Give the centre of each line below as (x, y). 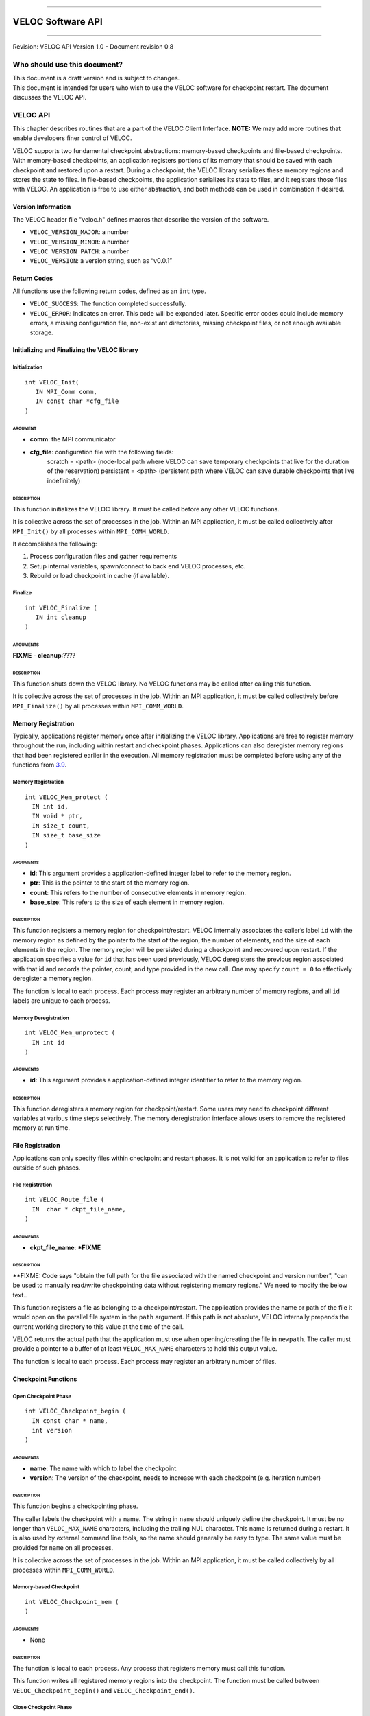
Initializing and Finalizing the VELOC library (75, 350)
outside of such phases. (47, 1168)
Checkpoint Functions (45, 1379)
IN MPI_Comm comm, (66, 392)
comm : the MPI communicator (73, 439)
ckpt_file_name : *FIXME (65, 1247)
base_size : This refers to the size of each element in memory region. (127, 902)
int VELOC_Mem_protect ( (66, 797)
